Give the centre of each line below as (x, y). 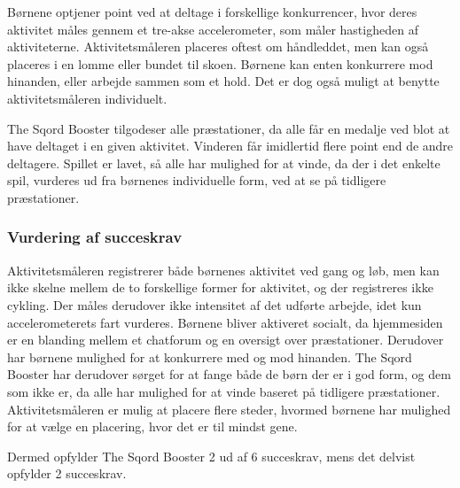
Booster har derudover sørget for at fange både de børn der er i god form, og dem (229, 374)
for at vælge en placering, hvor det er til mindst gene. (152, 426)
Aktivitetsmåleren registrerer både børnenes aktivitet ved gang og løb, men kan (223, 270)
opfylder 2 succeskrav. (67, 473)
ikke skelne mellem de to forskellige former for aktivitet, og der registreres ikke (220, 287)
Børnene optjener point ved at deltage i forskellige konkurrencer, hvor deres (212, 12)
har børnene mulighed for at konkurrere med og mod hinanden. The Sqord (210, 356)
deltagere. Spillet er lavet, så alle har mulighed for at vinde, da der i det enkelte (224, 163)
